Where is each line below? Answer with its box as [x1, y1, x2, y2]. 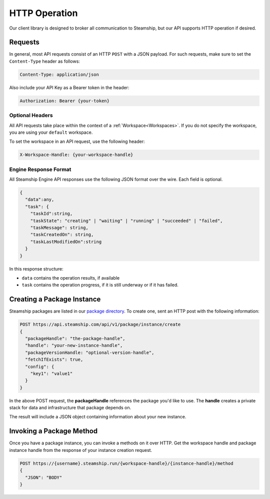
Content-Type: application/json [19, 72, 99, 77]
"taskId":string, [30, 211, 73, 216]
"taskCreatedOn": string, [30, 232, 94, 237]
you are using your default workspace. [9, 129, 93, 135]
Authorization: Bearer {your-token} [19, 98, 110, 104]
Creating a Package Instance [9, 295, 101, 304]
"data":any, [25, 197, 54, 202]
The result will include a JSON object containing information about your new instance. [9, 414, 186, 420]
